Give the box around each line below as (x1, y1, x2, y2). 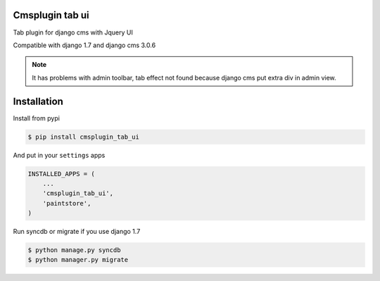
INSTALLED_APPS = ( (27, 170, 95, 177)
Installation (13, 95, 63, 107)
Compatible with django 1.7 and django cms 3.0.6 (13, 41, 156, 49)
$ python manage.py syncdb (27, 246, 121, 254)
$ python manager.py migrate (27, 256, 129, 264)
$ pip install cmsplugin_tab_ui (27, 132, 140, 141)
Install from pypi (13, 113, 60, 123)
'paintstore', (42, 199, 91, 207)
